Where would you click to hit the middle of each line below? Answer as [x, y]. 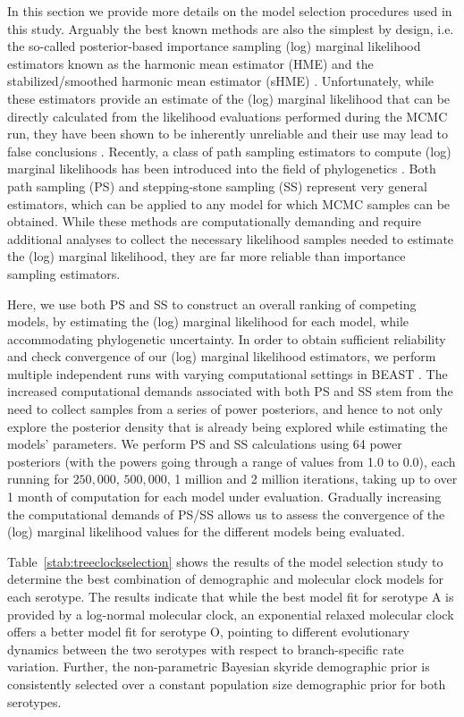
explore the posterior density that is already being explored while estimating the [228, 426]
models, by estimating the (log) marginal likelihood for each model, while [208, 321]
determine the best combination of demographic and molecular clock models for [225, 579]
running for [38, 479]
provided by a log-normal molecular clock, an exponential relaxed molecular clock [231, 614]
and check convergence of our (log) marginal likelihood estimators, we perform [222, 356]
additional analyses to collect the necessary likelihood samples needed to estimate [231, 238]
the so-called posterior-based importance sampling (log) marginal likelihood [214, 46]
